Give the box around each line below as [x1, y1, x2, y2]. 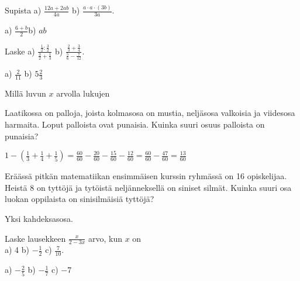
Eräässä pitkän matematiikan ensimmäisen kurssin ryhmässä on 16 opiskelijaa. [5, 170, 287, 182]
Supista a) [5, 4, 42, 16]
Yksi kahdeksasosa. [5, 213, 73, 225]
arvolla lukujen [56, 87, 110, 99]
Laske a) [5, 44, 35, 57]
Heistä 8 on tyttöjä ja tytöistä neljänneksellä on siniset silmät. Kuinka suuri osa [5, 181, 292, 193]
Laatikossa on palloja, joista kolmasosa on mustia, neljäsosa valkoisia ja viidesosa [5, 107, 295, 119]
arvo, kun [88, 232, 122, 244]
